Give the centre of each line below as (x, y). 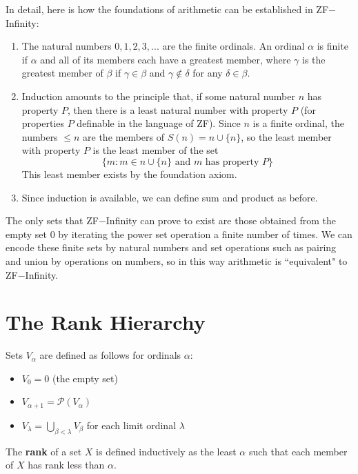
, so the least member (286, 136)
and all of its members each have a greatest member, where (166, 59)
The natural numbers (67, 46)
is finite (332, 46)
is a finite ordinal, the (298, 123)
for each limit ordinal (131, 425)
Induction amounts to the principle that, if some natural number (158, 96)
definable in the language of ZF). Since (159, 123)
